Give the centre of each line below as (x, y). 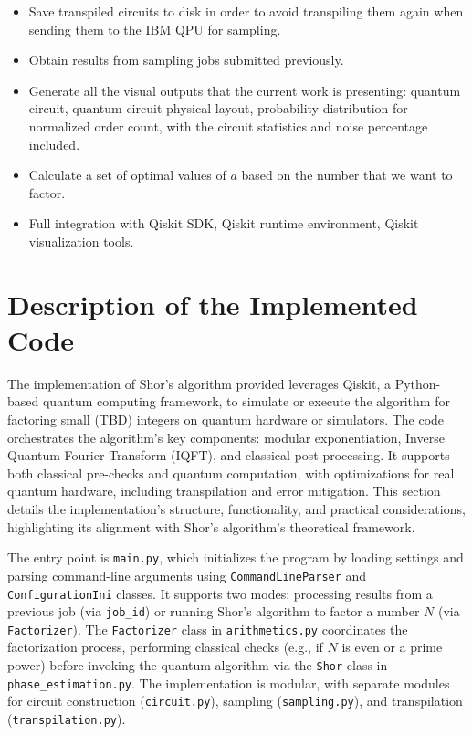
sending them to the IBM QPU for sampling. (155, 29)
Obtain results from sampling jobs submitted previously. (186, 60)
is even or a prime (392, 647)
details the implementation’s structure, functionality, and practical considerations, (236, 509)
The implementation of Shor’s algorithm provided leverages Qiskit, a (199, 383)
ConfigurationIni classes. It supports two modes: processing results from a (220, 593)
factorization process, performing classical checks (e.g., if (165, 647)
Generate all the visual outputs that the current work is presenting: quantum (245, 90)
